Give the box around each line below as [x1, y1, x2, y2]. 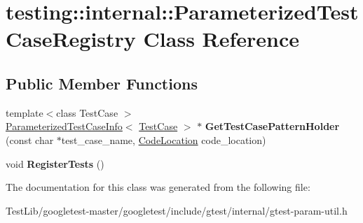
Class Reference [143, 24, 300, 53]
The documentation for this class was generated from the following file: [6, 180, 310, 194]
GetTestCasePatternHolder [205, 119, 340, 134]
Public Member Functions [6, 72, 198, 94]
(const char [6, 132, 54, 147]
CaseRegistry [6, 24, 136, 53]
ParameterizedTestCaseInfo [6, 119, 123, 134]
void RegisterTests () [6, 156, 104, 171]
